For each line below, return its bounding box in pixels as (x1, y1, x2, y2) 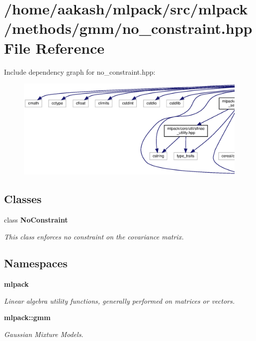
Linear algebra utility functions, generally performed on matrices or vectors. (4, 295, 235, 306)
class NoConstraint (4, 214, 68, 225)
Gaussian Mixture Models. (4, 329, 84, 340)
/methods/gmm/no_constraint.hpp (4, 18, 253, 38)
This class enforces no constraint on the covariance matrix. (4, 231, 184, 241)
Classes (4, 191, 42, 207)
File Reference (4, 37, 105, 58)
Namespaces (4, 255, 68, 271)
